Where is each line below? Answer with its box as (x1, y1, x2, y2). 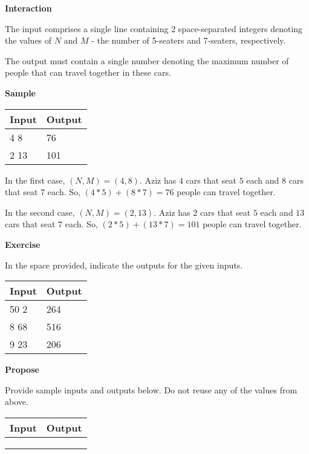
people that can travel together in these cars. (5, 66, 171, 79)
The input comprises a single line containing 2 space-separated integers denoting (5, 22, 303, 35)
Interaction (5, 2, 52, 14)
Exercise (5, 238, 41, 250)
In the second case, (5, 205, 75, 218)
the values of (5, 34, 52, 47)
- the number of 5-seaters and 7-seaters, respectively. (91, 34, 286, 47)
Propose (5, 363, 39, 376)
